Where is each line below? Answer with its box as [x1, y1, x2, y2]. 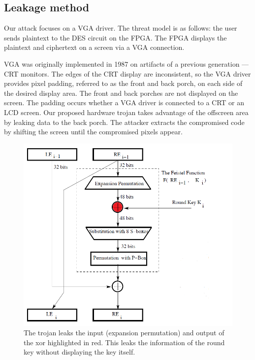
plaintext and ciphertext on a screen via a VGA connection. [4, 42, 185, 52]
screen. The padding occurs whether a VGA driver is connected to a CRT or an [4, 97, 244, 108]
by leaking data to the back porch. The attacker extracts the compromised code [4, 117, 245, 127]
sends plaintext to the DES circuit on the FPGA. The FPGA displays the [4, 32, 227, 42]
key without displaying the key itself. [24, 347, 135, 357]
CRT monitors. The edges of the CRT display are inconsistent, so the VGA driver [4, 68, 251, 79]
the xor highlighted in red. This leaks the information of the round [24, 337, 225, 347]
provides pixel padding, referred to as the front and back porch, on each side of [4, 78, 243, 88]
